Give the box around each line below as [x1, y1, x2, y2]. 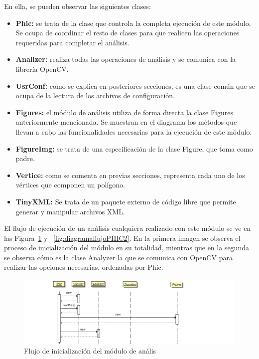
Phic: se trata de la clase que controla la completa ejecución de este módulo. [15, 17, 251, 28]
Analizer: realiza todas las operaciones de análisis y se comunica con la [15, 54, 236, 64]
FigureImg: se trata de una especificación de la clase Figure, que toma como [15, 143, 253, 154]
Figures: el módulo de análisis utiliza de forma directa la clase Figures [15, 107, 233, 117]
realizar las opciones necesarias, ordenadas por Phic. [4, 262, 163, 272]
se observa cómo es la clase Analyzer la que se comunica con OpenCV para [4, 252, 233, 262]
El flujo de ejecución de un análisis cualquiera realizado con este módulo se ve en [4, 223, 251, 233]
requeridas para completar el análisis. [15, 37, 129, 47]
